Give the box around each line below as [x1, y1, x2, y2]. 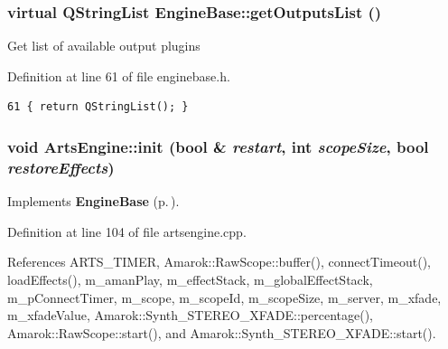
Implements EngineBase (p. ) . [7, 192, 180, 211]
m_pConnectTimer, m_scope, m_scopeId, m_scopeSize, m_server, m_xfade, [7, 288, 442, 307]
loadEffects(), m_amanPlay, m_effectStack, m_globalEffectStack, [7, 269, 373, 288]
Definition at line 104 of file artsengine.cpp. [7, 222, 247, 241]
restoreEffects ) [7, 156, 115, 178]
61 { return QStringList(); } [7, 100, 189, 114]
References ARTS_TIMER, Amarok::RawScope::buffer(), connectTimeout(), [7, 252, 431, 271]
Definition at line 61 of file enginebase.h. [7, 66, 230, 85]
